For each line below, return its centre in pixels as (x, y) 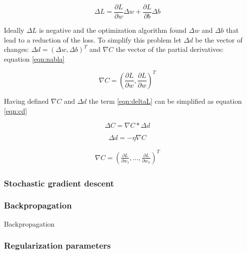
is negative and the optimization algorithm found (113, 30)
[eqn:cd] (16, 110)
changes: (17, 49)
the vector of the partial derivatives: (170, 49)
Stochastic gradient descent (59, 183)
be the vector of (219, 39)
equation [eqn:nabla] (34, 58)
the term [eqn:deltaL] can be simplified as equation (165, 101)
